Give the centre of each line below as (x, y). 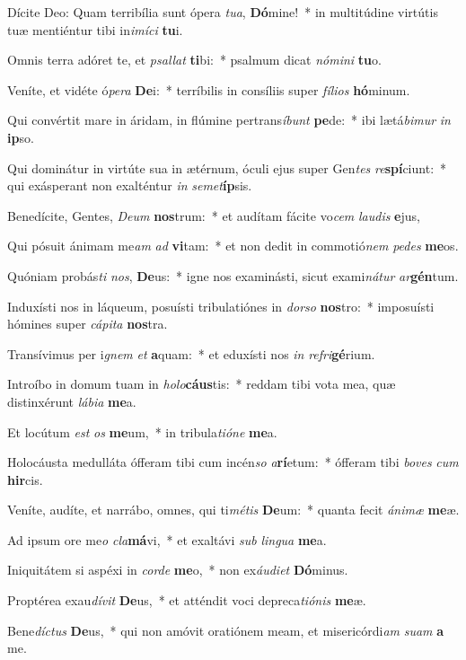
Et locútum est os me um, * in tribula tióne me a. (142, 431)
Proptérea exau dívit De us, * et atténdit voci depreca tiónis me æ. (187, 600)
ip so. (21, 137)
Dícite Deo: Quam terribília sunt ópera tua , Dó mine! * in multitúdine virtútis (223, 12)
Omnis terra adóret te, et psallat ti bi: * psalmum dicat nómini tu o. (194, 60)
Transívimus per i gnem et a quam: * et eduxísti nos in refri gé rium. (191, 353)
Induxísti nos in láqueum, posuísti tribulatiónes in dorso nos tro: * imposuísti (221, 306)
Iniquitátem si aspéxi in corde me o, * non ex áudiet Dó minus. (178, 570)
